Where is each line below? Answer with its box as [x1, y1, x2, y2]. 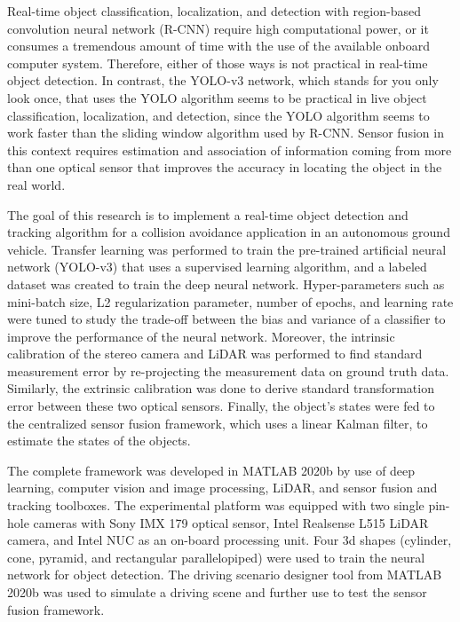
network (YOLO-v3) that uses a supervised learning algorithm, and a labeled [7, 257, 427, 276]
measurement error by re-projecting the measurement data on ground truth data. [7, 361, 449, 380]
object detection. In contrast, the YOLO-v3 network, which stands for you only [7, 71, 439, 90]
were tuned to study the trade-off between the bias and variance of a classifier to [7, 310, 446, 328]
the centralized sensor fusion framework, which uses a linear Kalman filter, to [7, 413, 428, 432]
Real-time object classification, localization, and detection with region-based [7, 2, 421, 20]
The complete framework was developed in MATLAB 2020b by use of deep [7, 461, 416, 479]
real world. [7, 175, 66, 193]
